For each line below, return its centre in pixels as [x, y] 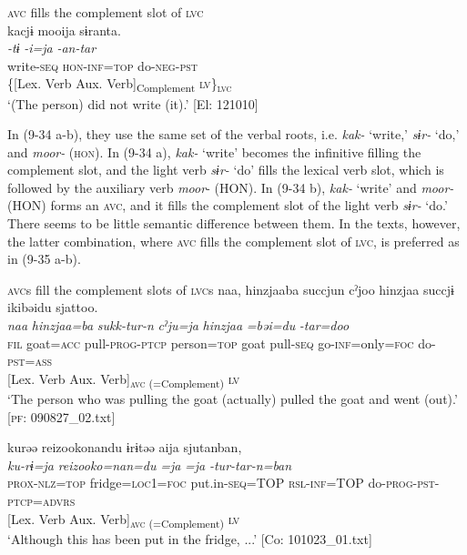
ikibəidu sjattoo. [53, 307]
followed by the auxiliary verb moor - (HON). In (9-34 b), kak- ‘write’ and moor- [231, 187]
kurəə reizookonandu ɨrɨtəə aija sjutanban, [125, 447]
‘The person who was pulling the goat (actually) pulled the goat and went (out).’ [233, 398]
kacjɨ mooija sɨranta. [64, 30]
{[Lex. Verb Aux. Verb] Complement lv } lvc [120, 85]
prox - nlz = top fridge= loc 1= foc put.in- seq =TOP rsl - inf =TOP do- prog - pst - [223, 483]
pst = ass [30, 361]
